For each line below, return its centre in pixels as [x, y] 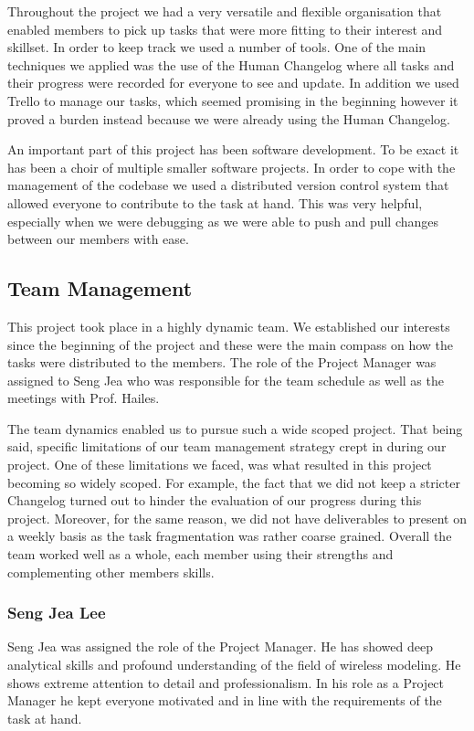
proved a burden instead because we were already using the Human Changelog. [229, 118]
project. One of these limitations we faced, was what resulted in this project [220, 465]
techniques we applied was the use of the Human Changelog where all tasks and [231, 64]
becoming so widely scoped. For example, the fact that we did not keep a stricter [234, 482]
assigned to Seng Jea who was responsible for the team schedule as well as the [226, 380]
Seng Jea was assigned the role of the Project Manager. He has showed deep [220, 646]
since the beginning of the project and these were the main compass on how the [231, 344]
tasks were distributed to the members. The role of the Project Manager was [222, 362]
